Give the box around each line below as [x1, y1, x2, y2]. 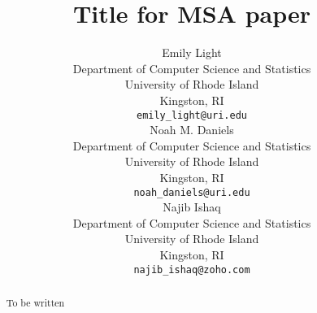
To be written [6, 296, 65, 310]
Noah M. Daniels [150, 121, 234, 138]
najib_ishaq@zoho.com [133, 263, 250, 276]
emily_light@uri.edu [136, 109, 248, 121]
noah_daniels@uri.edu [133, 186, 250, 198]
